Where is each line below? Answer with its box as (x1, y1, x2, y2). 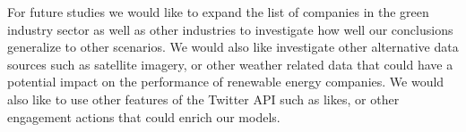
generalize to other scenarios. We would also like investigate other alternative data (7, 37, 459, 56)
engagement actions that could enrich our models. (7, 107, 280, 126)
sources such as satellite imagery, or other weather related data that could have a (7, 54, 453, 73)
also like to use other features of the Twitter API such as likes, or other (7, 89, 400, 108)
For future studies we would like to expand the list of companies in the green (7, 3, 429, 21)
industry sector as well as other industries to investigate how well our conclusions (7, 20, 453, 38)
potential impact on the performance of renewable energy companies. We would (7, 72, 444, 91)
